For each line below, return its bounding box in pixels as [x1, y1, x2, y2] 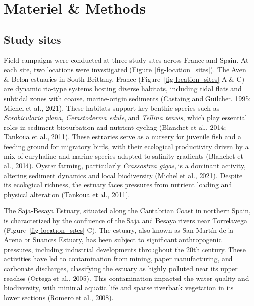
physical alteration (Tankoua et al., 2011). [4, 189, 130, 199]
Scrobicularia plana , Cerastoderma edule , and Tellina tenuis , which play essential [4, 112, 247, 123]
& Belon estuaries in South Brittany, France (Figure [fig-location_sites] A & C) [4, 74, 245, 84]
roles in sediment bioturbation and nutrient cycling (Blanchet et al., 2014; [4, 122, 226, 132]
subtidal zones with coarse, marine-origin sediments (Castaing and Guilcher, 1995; [4, 93, 251, 103]
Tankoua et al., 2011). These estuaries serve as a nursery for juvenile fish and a [4, 131, 242, 142]
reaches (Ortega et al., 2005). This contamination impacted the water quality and [4, 273, 249, 283]
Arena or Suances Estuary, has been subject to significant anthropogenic [4, 234, 222, 245]
